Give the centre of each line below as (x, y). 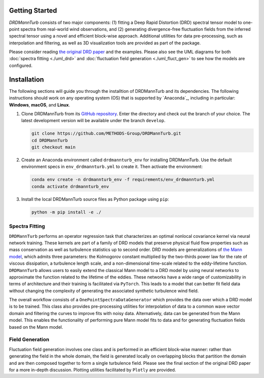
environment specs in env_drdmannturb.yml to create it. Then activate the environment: (112, 167)
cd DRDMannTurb (50, 140)
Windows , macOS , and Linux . (40, 105)
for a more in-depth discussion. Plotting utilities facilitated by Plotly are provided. (92, 370)
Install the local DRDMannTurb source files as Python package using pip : (95, 199)
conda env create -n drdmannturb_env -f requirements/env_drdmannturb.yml (123, 180)
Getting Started (33, 10)
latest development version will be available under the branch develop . (93, 121)
